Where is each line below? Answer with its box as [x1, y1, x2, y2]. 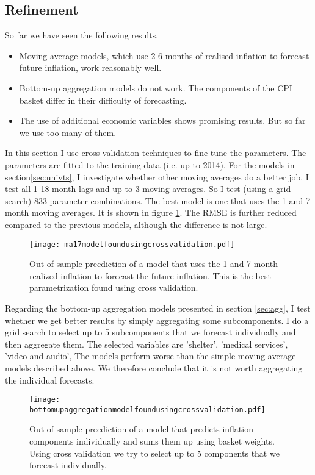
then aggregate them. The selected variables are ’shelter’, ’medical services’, [5, 337, 288, 350]
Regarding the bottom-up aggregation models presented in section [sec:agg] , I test [5, 301, 311, 314]
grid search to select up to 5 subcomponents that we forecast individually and [5, 326, 296, 338]
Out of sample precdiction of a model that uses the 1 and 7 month [29, 257, 278, 270]
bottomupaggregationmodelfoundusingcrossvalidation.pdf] [29, 405, 266, 414]
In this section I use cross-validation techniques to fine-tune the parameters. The [5, 146, 306, 159]
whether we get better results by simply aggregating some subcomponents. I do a [5, 313, 309, 326]
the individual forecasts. [5, 373, 95, 386]
